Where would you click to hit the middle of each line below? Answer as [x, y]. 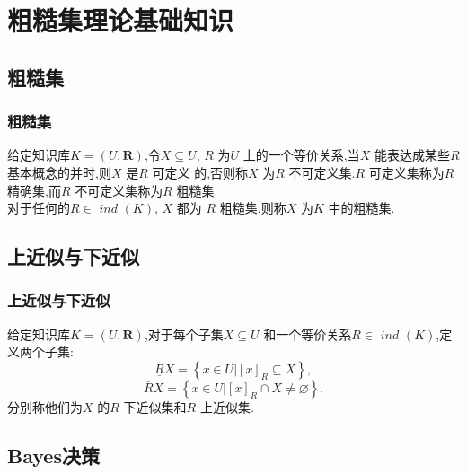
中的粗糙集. [361, 208]
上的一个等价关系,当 [301, 155]
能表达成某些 [412, 155]
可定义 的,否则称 [200, 172]
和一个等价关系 [308, 334]
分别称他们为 [45, 406]
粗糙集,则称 [253, 208]
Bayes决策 [53, 455]
